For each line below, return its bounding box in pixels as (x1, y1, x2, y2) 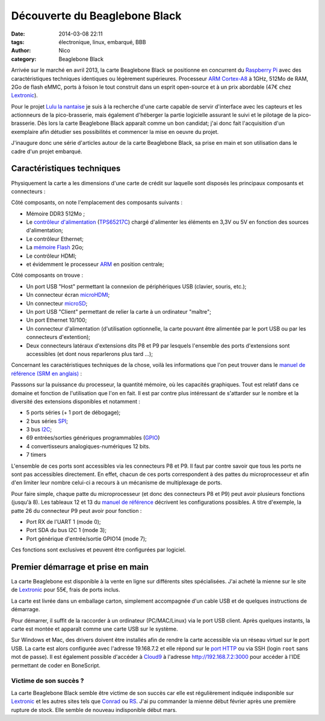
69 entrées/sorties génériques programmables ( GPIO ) (26, 434, 160, 442)
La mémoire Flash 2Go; (26, 244, 84, 251)
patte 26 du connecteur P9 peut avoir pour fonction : (11, 507, 142, 514)
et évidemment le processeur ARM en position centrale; (26, 261, 165, 268)
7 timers (26, 451, 46, 459)
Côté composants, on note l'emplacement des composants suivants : (11, 199, 183, 206)
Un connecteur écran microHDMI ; (26, 291, 110, 299)
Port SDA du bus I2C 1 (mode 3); (26, 527, 107, 534)
